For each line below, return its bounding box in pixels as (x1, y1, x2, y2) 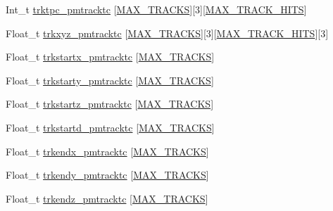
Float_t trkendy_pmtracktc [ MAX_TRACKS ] (6, 167, 209, 182)
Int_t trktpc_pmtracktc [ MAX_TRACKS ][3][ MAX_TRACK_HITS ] (6, 2, 307, 16)
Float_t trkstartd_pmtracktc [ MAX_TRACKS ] (6, 120, 215, 134)
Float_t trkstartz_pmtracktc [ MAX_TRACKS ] (6, 96, 214, 111)
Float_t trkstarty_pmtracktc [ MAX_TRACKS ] (6, 72, 214, 87)
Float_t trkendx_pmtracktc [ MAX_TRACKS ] (6, 143, 209, 158)
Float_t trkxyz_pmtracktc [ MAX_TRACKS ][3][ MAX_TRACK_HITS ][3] (6, 25, 329, 40)
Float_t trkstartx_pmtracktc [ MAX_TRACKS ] (6, 49, 215, 64)
